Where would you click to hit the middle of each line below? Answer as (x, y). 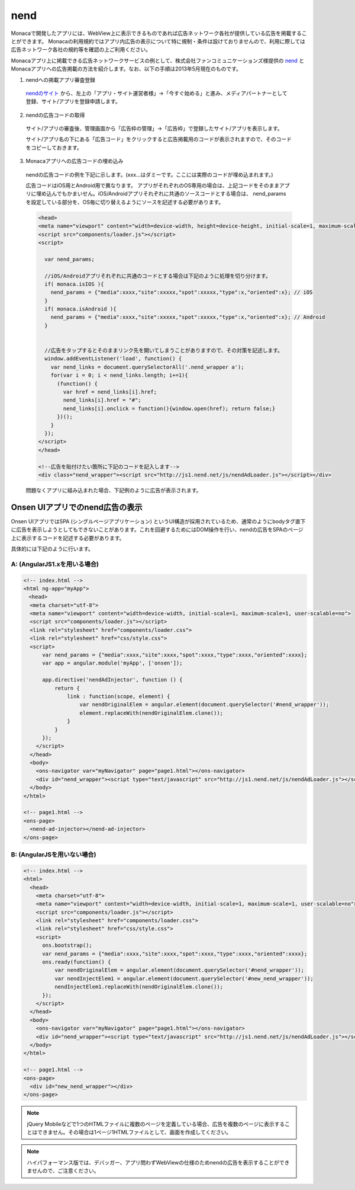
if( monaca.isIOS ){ (74, 284)
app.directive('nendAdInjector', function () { (112, 680)
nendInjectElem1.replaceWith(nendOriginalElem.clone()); (139, 987)
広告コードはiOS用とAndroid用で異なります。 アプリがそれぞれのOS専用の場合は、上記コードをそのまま (153, 185)
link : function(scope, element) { (119, 696)
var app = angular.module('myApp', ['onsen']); (112, 663)
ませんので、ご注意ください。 (63, 1171)
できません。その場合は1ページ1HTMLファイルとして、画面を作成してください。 (134, 1133)
